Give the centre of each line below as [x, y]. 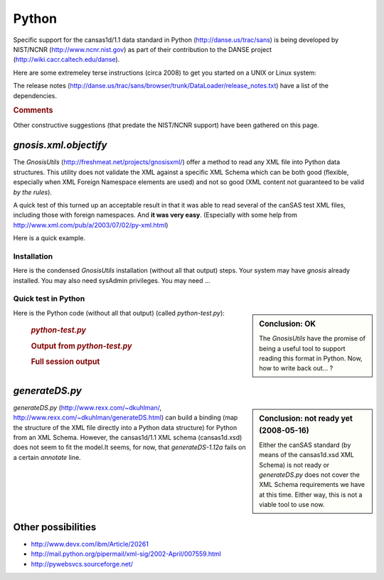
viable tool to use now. [292, 505]
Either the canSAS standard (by [305, 445]
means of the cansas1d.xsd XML [307, 455]
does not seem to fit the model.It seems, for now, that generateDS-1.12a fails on [129, 447]
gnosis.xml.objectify [60, 145]
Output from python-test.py [81, 346]
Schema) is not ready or [294, 465]
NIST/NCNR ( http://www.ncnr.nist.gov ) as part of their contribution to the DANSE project [143, 49]
